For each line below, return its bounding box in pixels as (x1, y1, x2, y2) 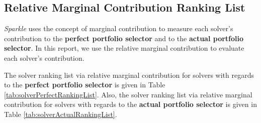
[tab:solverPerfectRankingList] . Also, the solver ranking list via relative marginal (4, 89, 252, 99)
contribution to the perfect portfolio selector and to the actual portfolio (4, 33, 244, 43)
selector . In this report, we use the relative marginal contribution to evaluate (4, 43, 244, 53)
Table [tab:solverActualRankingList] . (4, 108, 117, 119)
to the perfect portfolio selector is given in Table (4, 79, 165, 90)
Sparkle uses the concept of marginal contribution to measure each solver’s (4, 23, 233, 34)
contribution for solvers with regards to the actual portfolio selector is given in (4, 99, 257, 109)
